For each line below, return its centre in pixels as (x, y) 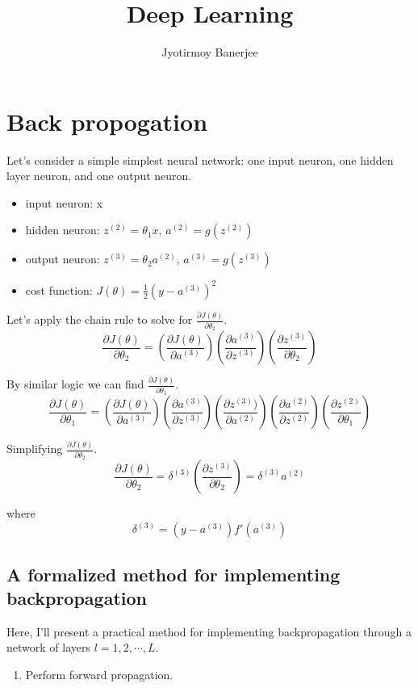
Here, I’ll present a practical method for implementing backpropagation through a (209, 631)
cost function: (59, 289)
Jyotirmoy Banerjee (210, 52)
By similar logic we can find (75, 384)
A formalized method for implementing (173, 574)
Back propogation (107, 121)
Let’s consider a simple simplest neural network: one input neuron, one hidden (200, 159)
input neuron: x (64, 202)
